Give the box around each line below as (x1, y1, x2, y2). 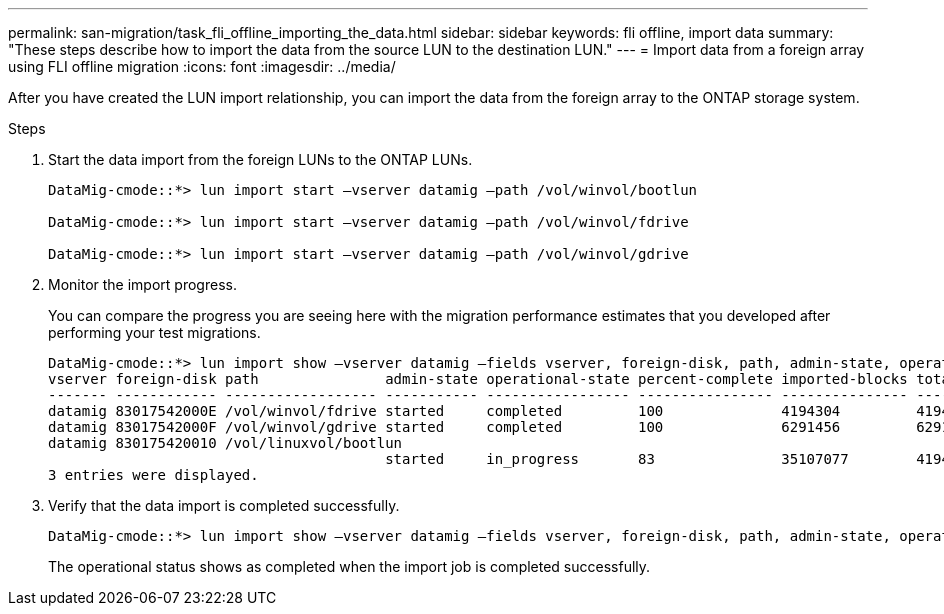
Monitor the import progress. (48, 276, 237, 293)
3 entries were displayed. (48, 467, 259, 483)
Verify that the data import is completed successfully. (48, 497, 400, 514)
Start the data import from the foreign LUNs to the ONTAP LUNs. (48, 151, 473, 168)
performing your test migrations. (48, 324, 261, 341)
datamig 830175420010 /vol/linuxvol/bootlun (48, 435, 403, 451)
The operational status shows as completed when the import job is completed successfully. (48, 558, 651, 575)
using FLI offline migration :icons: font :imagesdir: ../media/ (8, 58, 396, 75)
